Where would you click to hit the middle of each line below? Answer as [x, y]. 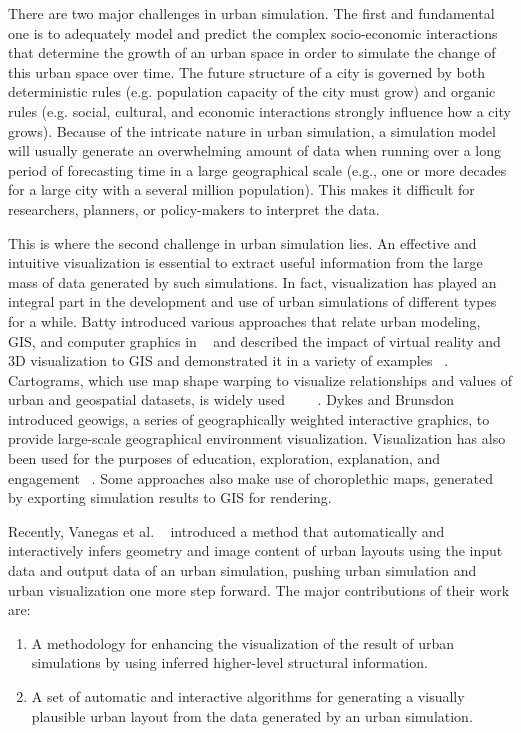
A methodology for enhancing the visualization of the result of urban [243, 642]
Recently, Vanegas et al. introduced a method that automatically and [226, 530]
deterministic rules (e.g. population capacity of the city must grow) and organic [252, 91]
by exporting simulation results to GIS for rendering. [170, 497]
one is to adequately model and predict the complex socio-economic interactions [253, 32]
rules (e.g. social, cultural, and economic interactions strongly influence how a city [259, 110]
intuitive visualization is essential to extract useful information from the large [245, 262]
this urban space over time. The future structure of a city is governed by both [246, 71]
